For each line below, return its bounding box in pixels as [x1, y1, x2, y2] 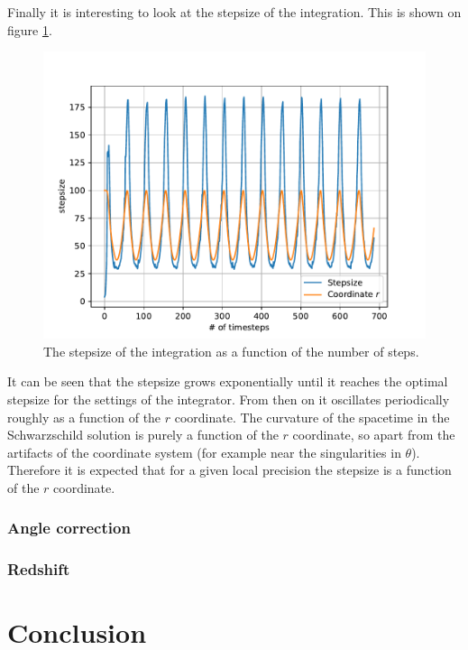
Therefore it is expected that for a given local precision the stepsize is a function [7, 460, 452, 479]
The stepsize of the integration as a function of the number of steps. [43, 341, 419, 360]
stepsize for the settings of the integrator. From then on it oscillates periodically [7, 389, 450, 408]
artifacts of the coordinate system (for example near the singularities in [7, 442, 401, 461]
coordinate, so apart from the [292, 425, 455, 444]
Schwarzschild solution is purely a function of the [7, 425, 279, 444]
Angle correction [7, 516, 131, 539]
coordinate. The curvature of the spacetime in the [174, 407, 450, 426]
